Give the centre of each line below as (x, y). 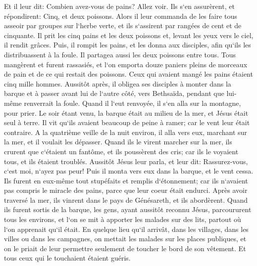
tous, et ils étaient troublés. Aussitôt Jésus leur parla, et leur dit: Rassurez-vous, (126, 161)
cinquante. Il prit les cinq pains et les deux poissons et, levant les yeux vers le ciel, (129, 35)
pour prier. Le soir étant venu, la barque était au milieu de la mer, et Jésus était (126, 112)
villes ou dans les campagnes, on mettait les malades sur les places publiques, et (125, 239)
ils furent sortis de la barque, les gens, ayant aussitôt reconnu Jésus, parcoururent (128, 209)
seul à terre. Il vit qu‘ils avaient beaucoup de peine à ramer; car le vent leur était (127, 122)
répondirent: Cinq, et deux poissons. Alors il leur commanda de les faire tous (121, 16)
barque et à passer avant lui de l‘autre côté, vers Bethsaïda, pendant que (114, 93)
